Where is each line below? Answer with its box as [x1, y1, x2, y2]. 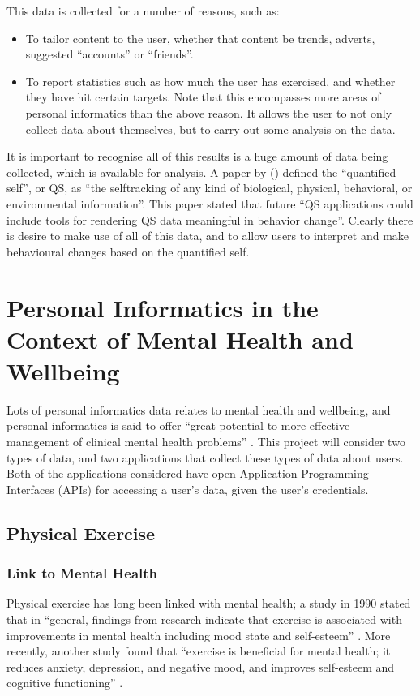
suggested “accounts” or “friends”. [25, 45, 194, 62]
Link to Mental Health [6, 563, 158, 583]
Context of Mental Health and [6, 322, 354, 355]
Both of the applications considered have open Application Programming [6, 465, 369, 482]
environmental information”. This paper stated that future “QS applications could [6, 195, 414, 212]
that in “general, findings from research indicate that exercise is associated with [6, 610, 402, 627]
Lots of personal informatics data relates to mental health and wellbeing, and [6, 401, 391, 418]
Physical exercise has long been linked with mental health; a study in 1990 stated [6, 595, 411, 612]
